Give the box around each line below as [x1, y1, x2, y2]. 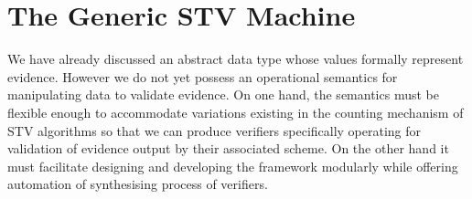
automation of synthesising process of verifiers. [7, 174, 268, 194]
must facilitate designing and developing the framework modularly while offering [7, 156, 458, 175]
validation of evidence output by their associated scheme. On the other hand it [7, 139, 449, 158]
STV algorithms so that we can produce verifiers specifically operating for [7, 120, 422, 140]
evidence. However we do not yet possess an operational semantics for [7, 67, 398, 86]
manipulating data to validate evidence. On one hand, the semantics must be [7, 85, 439, 104]
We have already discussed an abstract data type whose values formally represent [7, 49, 464, 68]
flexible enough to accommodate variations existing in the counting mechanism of [7, 102, 464, 121]
